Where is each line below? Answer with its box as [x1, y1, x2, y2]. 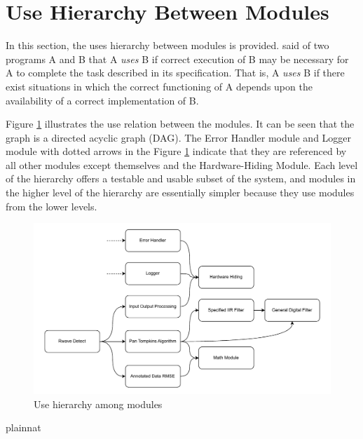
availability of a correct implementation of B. [6, 93, 199, 107]
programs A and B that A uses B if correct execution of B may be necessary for [6, 51, 349, 66]
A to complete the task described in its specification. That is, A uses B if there [6, 65, 345, 80]
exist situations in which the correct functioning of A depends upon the [6, 79, 313, 93]
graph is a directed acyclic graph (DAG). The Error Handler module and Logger [6, 130, 352, 144]
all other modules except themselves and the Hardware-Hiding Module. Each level [6, 157, 358, 172]
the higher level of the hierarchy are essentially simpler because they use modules [6, 185, 355, 200]
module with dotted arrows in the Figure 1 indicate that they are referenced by [6, 144, 347, 158]
